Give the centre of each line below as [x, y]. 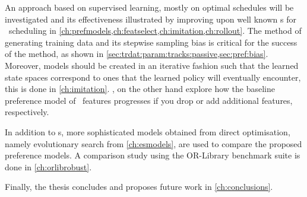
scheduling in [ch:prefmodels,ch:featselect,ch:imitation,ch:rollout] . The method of [155, 31]
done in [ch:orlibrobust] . [48, 166]
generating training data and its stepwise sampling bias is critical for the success [151, 42]
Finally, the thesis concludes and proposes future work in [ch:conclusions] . [139, 187]
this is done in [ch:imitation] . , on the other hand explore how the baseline [140, 89]
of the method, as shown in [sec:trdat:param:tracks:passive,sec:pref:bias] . [137, 54]
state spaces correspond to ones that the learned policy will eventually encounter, [153, 77]
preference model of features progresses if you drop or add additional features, [149, 100]
